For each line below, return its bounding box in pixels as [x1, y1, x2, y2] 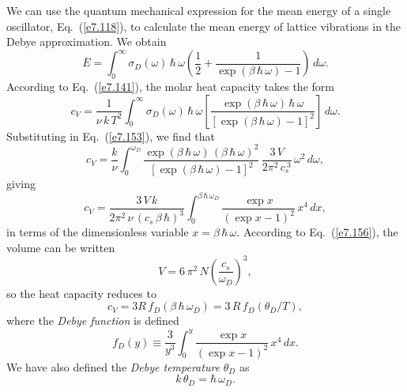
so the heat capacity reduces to [6, 285, 156, 301]
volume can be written [6, 239, 115, 255]
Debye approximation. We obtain [6, 33, 167, 50]
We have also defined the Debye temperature [6, 358, 220, 375]
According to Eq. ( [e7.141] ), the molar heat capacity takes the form [6, 78, 334, 95]
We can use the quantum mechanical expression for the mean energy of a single [6, 2, 391, 18]
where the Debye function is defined [6, 312, 179, 329]
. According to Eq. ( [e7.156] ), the [236, 224, 398, 240]
